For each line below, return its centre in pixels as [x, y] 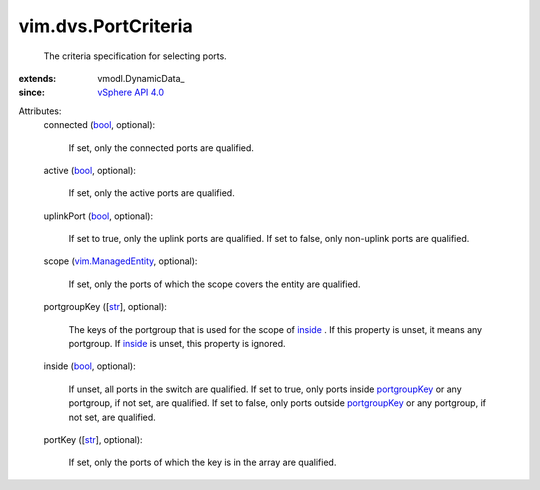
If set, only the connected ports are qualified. [161, 147]
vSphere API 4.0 [131, 92]
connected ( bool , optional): [99, 125]
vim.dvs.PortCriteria [106, 26]
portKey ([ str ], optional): [93, 439]
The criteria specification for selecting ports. [135, 56]
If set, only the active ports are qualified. [151, 193]
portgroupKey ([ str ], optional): [105, 307]
